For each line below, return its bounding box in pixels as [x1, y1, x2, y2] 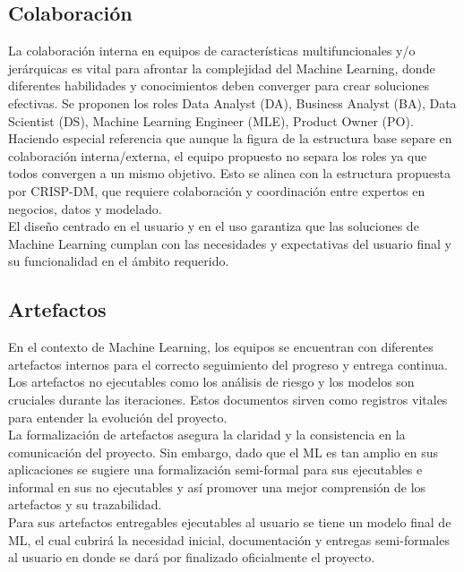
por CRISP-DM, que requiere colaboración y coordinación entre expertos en [8, 181, 425, 200]
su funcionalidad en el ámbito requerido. [8, 252, 229, 270]
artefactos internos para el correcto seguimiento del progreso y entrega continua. [8, 354, 448, 373]
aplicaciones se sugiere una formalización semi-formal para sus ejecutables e [8, 460, 423, 479]
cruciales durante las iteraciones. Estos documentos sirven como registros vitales [8, 389, 448, 408]
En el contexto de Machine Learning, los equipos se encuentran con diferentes [8, 337, 434, 356]
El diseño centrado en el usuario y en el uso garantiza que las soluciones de [8, 217, 419, 235]
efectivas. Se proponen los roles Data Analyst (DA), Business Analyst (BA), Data [8, 93, 457, 112]
